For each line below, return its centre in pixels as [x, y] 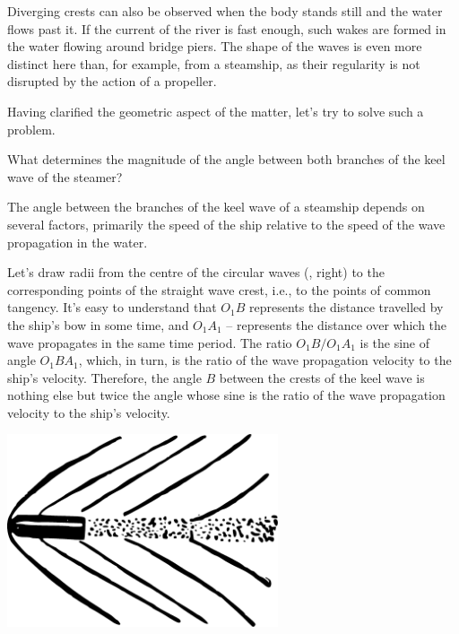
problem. [31, 129]
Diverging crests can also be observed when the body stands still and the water [225, 11]
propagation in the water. [78, 242]
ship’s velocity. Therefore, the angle [104, 377]
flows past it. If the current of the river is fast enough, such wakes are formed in [227, 28]
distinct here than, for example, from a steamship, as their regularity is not [214, 63]
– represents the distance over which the [337, 324]
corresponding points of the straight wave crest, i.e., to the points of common [219, 289]
